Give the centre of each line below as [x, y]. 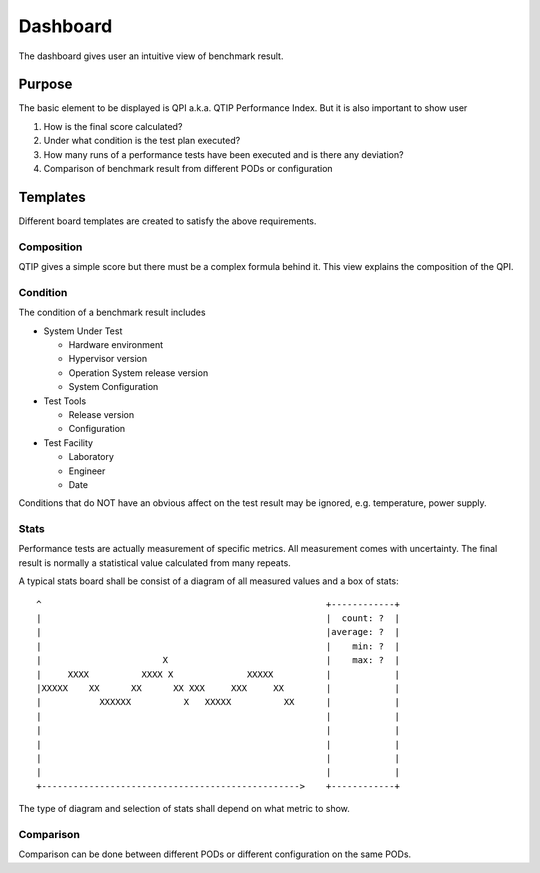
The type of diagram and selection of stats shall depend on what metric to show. [184, 809]
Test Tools [65, 401]
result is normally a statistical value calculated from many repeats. [155, 562]
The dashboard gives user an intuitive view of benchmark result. [151, 56]
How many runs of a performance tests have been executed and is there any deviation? [223, 154]
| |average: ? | [218, 632]
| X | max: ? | [218, 660]
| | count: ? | [218, 618]
